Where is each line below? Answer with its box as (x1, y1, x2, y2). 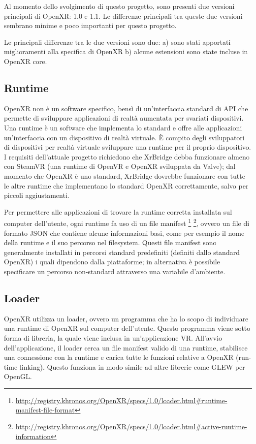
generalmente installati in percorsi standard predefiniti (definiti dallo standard (4, 247, 240, 257)
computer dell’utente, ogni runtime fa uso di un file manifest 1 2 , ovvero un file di (4, 217, 250, 228)
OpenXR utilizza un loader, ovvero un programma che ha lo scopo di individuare (4, 313, 249, 323)
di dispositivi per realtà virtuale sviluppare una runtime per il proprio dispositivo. (4, 142, 251, 152)
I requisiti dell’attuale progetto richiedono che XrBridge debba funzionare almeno (4, 151, 250, 161)
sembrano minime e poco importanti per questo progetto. (4, 20, 177, 31)
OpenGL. (4, 371, 32, 381)
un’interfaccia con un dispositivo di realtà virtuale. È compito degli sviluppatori (4, 132, 245, 142)
